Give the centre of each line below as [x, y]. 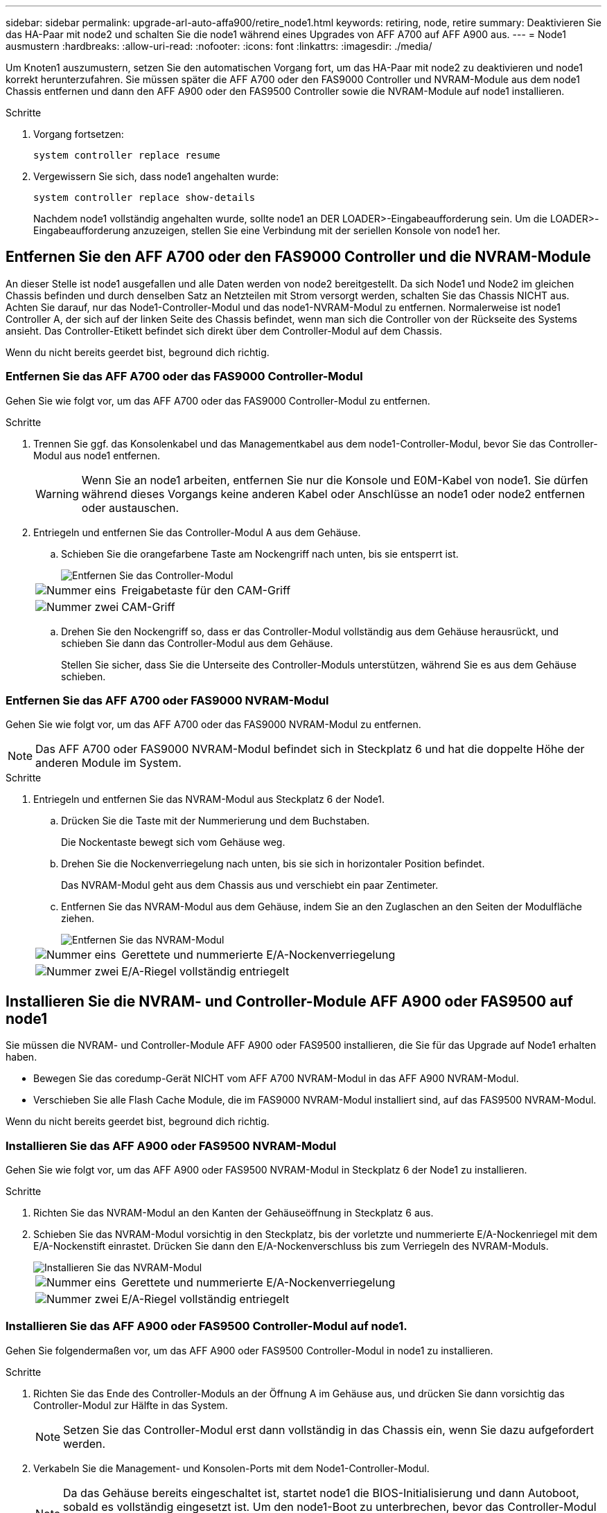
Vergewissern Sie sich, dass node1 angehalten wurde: [156, 176]
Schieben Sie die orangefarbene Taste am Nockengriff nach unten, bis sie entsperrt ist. [260, 554]
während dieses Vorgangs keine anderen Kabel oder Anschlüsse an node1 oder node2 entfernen [333, 494]
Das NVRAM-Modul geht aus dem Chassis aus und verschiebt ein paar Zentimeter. [250, 885]
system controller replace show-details [144, 197]
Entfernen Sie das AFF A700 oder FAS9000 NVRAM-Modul [167, 700]
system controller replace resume [127, 155]
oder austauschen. [130, 507]
